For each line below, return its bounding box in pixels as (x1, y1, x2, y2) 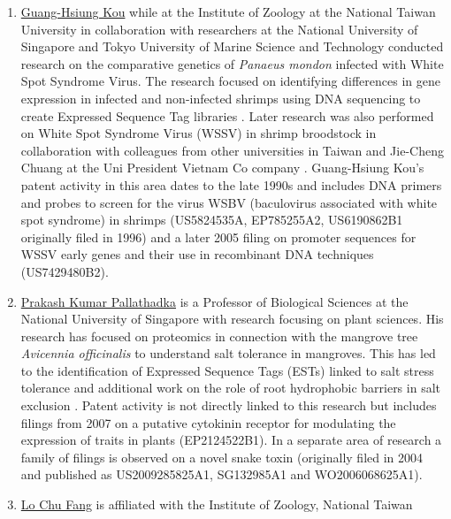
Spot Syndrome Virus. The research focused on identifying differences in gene (20, 72, 440, 90)
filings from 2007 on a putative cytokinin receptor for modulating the (20, 413, 396, 431)
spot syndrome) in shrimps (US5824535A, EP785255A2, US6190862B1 (20, 210, 403, 229)
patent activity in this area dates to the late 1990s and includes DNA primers (20, 175, 442, 194)
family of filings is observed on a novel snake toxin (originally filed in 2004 (20, 447, 424, 466)
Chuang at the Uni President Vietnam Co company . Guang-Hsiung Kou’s (20, 158, 424, 177)
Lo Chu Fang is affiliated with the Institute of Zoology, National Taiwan (20, 495, 413, 514)
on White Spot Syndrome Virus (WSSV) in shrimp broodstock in (20, 124, 377, 142)
